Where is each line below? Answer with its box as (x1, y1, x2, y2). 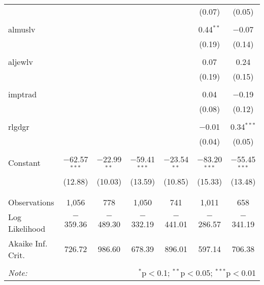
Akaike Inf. (8, 237, 48, 249)
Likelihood (8, 222, 46, 234)
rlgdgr (8, 121, 29, 132)
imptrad (8, 88, 37, 100)
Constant (8, 157, 41, 169)
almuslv (8, 23, 36, 35)
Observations (8, 196, 54, 208)
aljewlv (8, 56, 33, 67)
